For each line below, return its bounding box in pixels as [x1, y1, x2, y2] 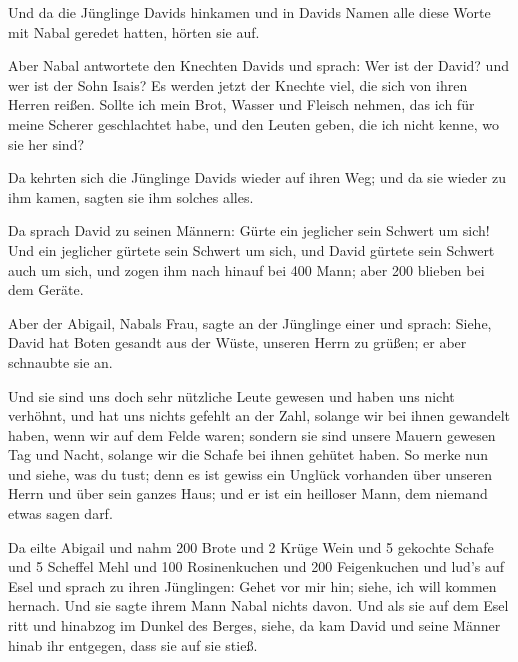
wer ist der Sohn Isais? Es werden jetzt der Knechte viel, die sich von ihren [8, 74, 468, 95]
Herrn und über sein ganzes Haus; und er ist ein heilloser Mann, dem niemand [8, 483, 488, 504]
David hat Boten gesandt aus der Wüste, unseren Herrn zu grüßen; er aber [8, 332, 467, 353]
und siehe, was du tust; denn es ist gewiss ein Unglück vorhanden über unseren [8, 463, 493, 484]
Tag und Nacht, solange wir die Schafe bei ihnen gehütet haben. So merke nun [8, 444, 489, 465]
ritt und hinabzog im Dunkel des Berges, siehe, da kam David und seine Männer [8, 615, 501, 636]
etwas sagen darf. [8, 503, 113, 524]
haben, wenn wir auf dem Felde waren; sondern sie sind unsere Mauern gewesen [8, 424, 496, 445]
